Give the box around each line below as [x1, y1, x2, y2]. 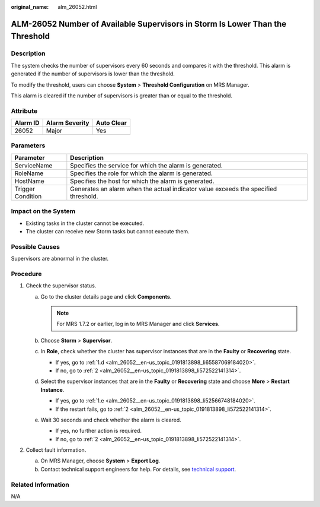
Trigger [14, 185, 36, 193]
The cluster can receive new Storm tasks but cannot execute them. [25, 227, 190, 235]
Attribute [11, 107, 38, 115]
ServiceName [14, 161, 53, 169]
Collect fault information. [25, 446, 87, 454]
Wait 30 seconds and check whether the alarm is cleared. [40, 416, 182, 423]
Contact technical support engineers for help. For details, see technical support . [40, 465, 236, 473]
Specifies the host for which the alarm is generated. [70, 177, 215, 185]
